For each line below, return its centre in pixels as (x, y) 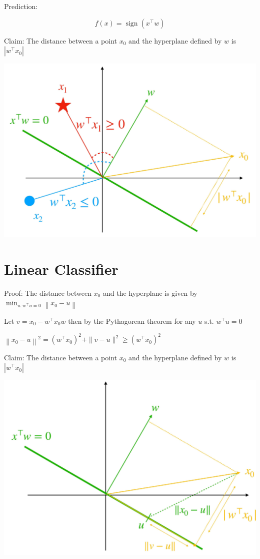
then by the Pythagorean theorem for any (132, 321)
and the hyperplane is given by (150, 293)
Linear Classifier (61, 268)
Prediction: (21, 6)
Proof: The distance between (48, 293)
